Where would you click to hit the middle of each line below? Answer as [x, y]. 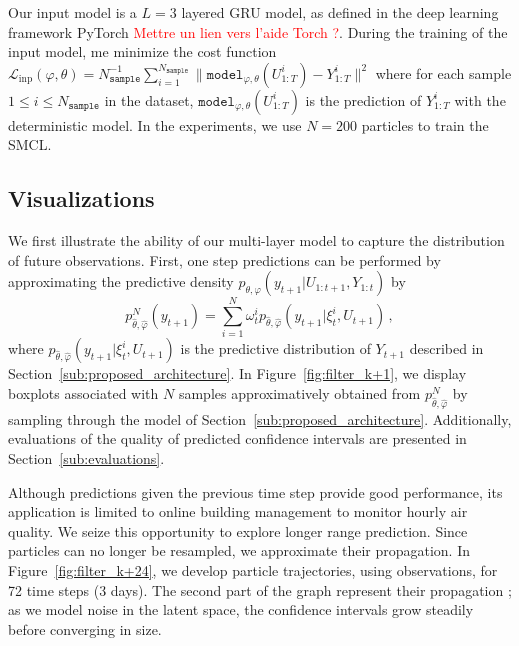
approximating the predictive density [121, 281]
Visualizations [81, 198]
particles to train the [425, 124]
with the [480, 99]
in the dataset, [149, 99]
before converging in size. [85, 628]
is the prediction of [363, 99]
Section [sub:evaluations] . [86, 457]
